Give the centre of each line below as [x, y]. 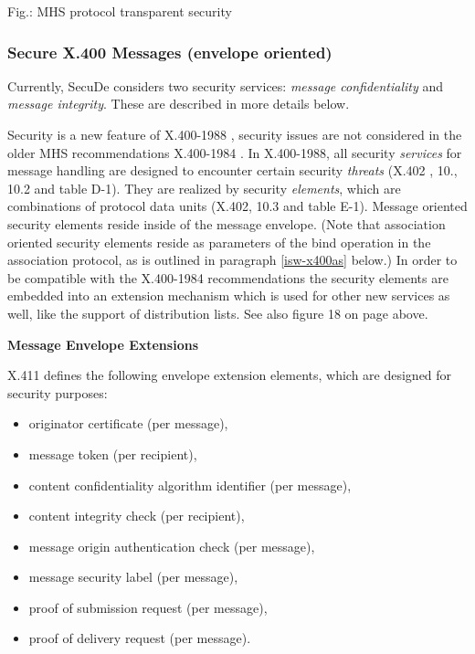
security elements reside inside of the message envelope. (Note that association [227, 223]
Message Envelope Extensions [103, 344]
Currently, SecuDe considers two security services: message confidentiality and [226, 85]
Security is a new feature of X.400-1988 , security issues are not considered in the [235, 134]
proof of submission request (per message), [148, 607]
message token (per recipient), [113, 454]
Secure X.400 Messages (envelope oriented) [170, 52]
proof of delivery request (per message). [140, 638]
